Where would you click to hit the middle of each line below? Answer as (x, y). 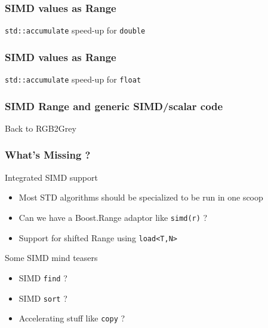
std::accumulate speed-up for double (75, 30)
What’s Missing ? (48, 155)
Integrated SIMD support (51, 177)
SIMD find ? (43, 277)
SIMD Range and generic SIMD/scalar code (114, 106)
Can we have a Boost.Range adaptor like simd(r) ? (113, 217)
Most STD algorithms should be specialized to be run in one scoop (141, 197)
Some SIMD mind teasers (51, 258)
